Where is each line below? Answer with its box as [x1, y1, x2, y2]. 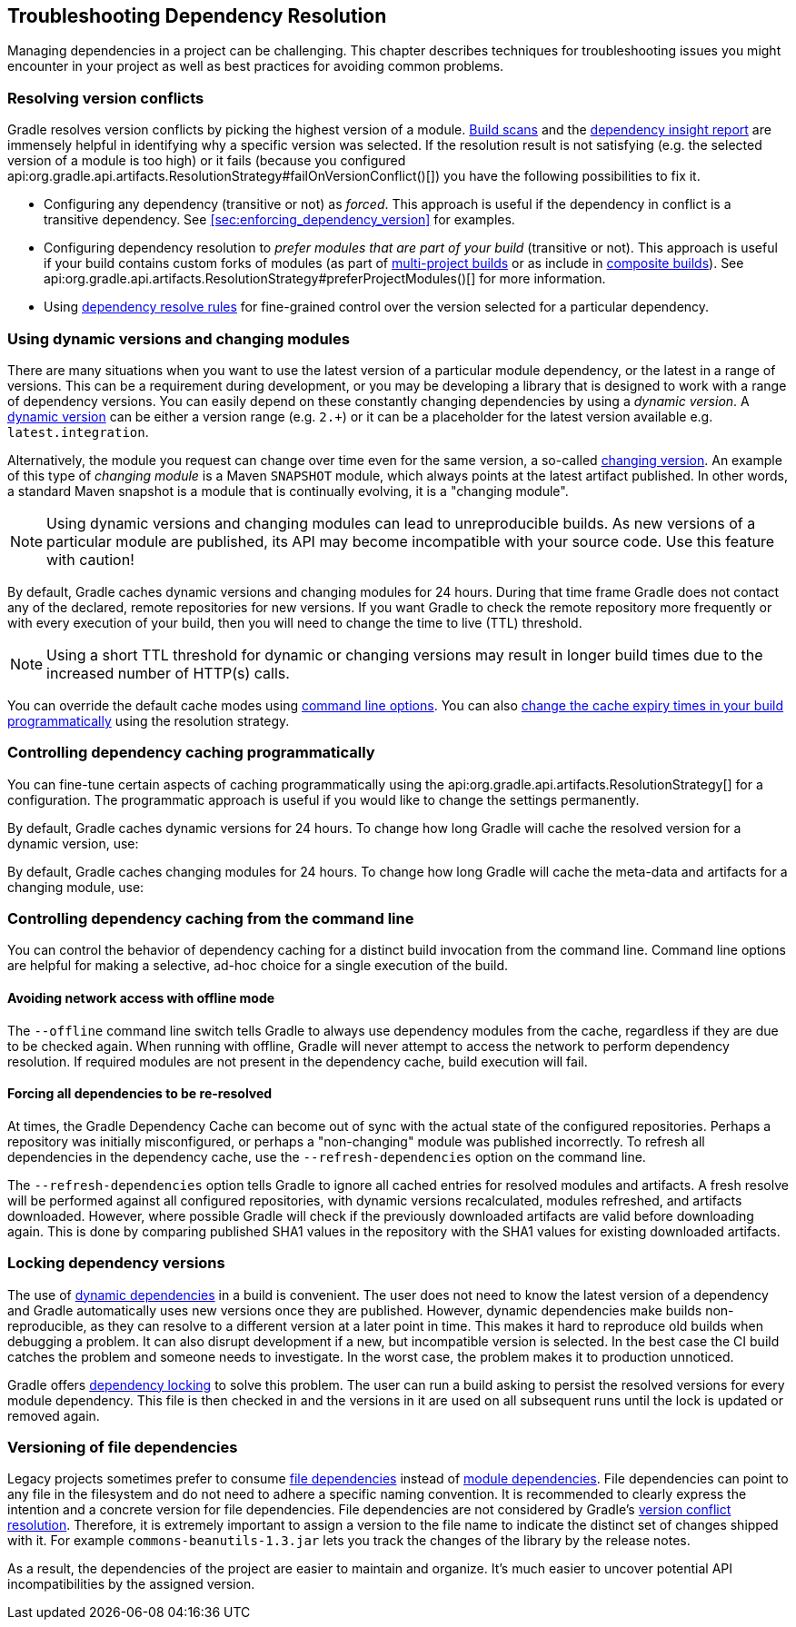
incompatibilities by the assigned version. [7, 1576, 255, 1592]
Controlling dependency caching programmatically [7, 743, 375, 762]
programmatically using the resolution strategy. [7, 712, 290, 729]
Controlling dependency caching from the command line [7, 909, 414, 928]
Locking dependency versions [7, 1254, 225, 1273]
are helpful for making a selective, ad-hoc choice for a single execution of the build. [7, 957, 508, 974]
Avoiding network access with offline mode [7, 990, 275, 1007]
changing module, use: [7, 878, 144, 895]
